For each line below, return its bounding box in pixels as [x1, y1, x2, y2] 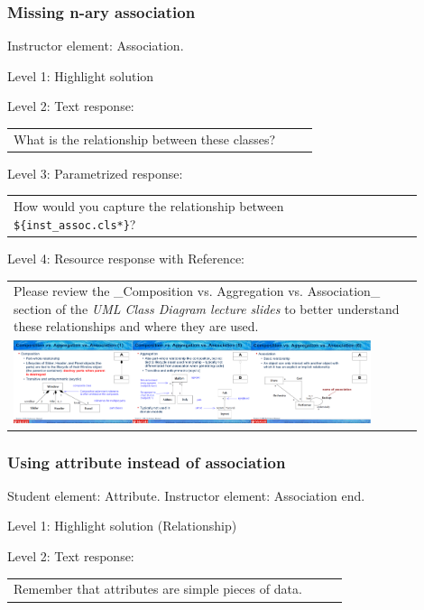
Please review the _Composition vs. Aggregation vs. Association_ [14, 282, 381, 300]
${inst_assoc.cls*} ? [14, 214, 136, 233]
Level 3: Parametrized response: [7, 163, 183, 182]
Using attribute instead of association [7, 450, 286, 473]
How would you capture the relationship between [14, 197, 284, 216]
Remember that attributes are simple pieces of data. [14, 579, 302, 598]
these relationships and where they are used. [14, 317, 259, 336]
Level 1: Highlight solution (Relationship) [7, 516, 237, 535]
